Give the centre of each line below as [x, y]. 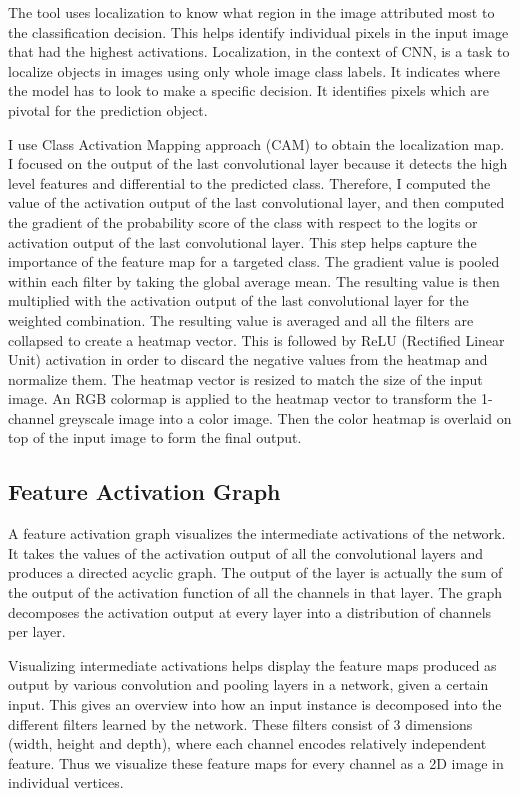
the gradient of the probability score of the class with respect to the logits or [243, 221]
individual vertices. [66, 782]
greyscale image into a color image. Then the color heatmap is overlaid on [285, 417]
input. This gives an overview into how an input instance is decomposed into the [255, 704]
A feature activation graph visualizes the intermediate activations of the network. [257, 533]
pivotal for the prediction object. [108, 109]
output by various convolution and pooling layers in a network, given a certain [248, 684]
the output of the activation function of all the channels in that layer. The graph [255, 592]
